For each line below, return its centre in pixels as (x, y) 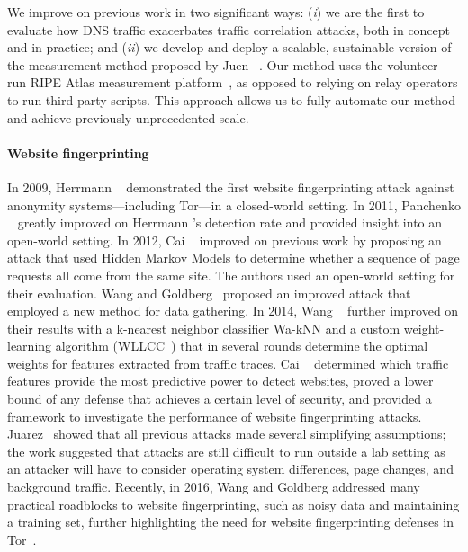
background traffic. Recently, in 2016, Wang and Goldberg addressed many (214, 487)
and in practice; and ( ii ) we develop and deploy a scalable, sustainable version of (229, 47)
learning (30, 346)
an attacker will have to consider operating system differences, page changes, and (230, 469)
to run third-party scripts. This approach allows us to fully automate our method (232, 99)
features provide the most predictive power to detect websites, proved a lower (220, 381)
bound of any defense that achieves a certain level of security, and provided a (220, 399)
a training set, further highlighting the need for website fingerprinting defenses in (231, 522)
